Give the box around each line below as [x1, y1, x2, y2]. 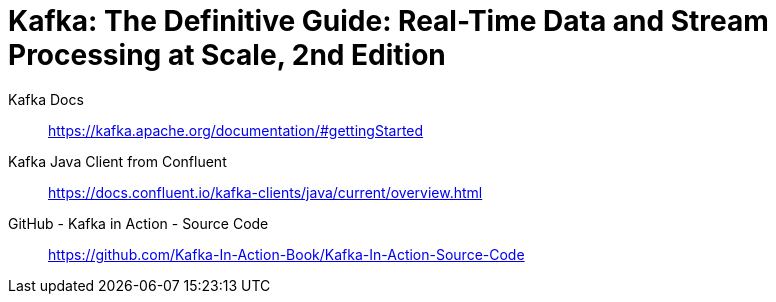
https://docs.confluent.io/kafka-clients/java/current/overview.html [48, 183, 483, 201]
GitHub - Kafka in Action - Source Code [8, 214, 269, 232]
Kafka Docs [8, 90, 84, 108]
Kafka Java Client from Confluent [8, 152, 227, 170]
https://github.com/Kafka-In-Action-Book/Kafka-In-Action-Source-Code [48, 245, 525, 263]
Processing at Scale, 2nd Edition [8, 38, 446, 72]
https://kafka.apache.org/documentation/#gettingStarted [48, 121, 424, 139]
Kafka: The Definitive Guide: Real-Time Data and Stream [8, 4, 769, 38]
